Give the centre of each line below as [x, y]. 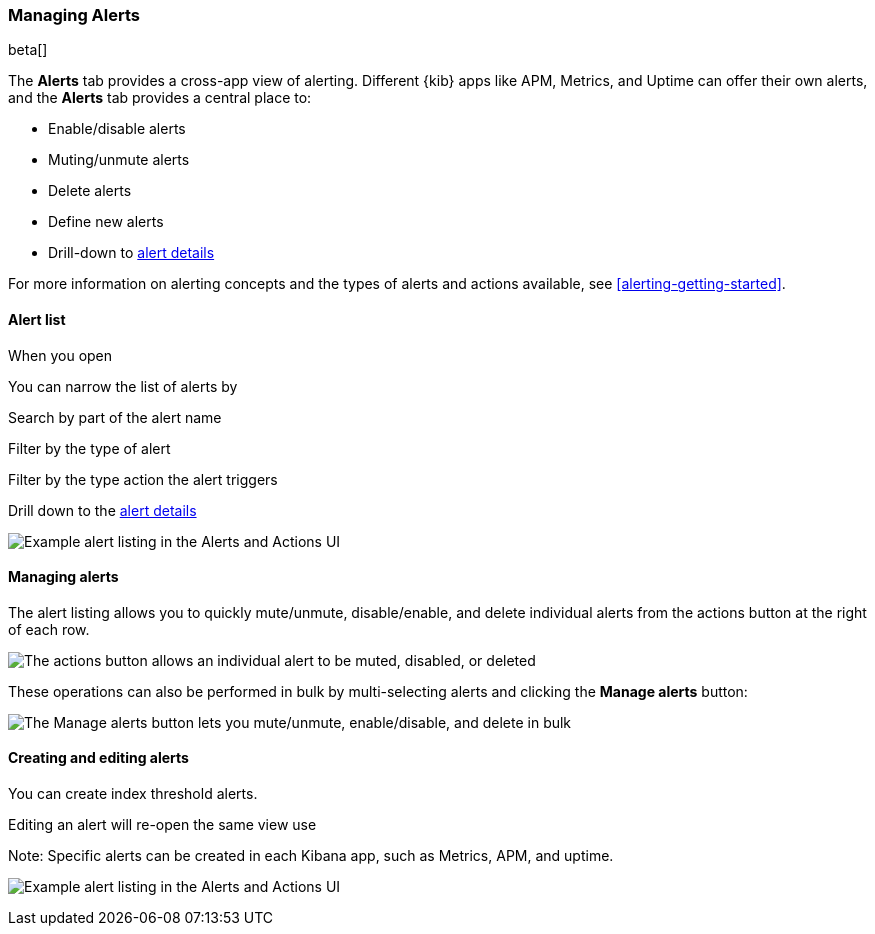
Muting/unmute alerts [119, 160]
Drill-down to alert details [131, 253]
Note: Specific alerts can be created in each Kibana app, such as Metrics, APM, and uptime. [311, 856]
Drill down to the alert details [102, 510]
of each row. [49, 629]
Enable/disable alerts [117, 129]
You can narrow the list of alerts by [123, 386]
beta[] [28, 50]
